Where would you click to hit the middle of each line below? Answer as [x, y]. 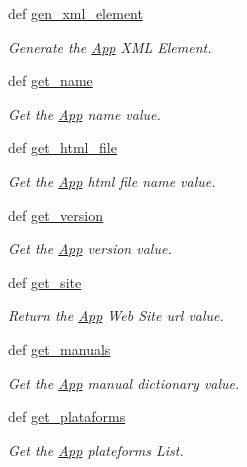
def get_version [56, 214]
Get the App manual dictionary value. [124, 382]
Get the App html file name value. [112, 180]
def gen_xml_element [75, 13]
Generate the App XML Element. [110, 46]
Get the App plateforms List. [96, 449]
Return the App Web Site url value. [116, 315]
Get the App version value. [90, 248]
